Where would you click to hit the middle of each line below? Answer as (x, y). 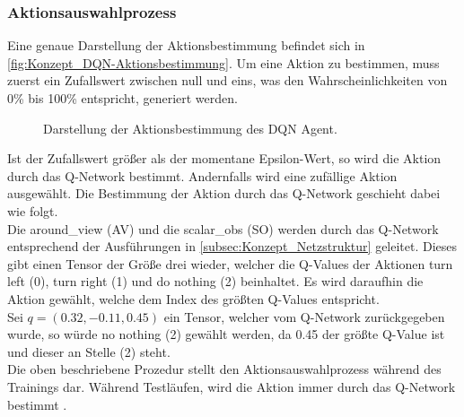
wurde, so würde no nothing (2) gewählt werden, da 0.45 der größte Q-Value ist (226, 334)
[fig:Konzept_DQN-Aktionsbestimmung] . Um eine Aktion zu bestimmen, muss (223, 62)
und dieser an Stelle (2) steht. (89, 351)
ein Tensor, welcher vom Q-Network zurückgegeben (304, 316)
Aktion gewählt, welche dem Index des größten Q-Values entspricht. (193, 298)
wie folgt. (33, 210)
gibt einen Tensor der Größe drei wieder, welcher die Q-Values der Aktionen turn (230, 263)
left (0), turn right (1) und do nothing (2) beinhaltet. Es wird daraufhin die (215, 281)
